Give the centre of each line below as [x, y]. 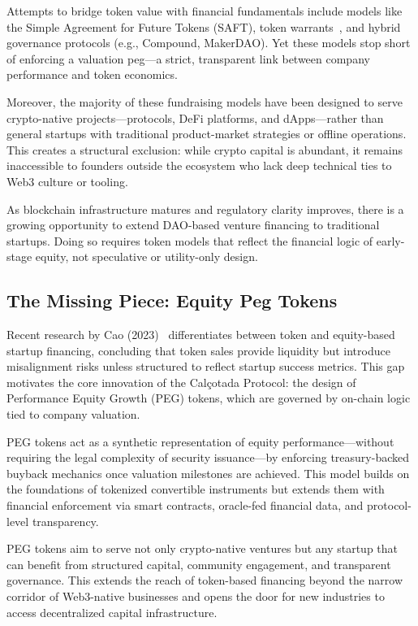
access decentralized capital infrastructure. [112, 612]
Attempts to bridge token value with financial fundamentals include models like [205, 11]
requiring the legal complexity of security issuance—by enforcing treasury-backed [208, 457]
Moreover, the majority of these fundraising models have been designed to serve [205, 101]
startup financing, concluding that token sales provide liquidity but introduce [198, 350]
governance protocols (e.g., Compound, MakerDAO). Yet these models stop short [209, 43]
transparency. [65, 521]
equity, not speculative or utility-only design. [147, 256]
